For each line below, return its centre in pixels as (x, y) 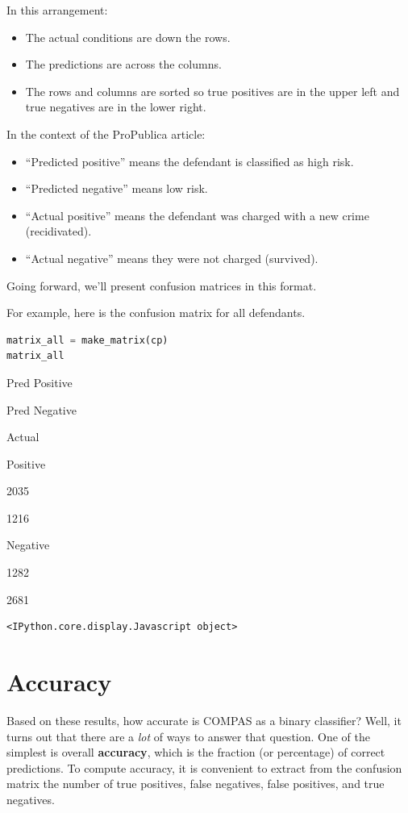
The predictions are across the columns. (123, 64)
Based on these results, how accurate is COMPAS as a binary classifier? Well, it (204, 720)
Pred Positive (40, 382)
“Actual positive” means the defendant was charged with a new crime (197, 215)
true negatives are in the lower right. (116, 107)
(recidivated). (58, 231)
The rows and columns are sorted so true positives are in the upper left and (212, 91)
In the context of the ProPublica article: (106, 133)
